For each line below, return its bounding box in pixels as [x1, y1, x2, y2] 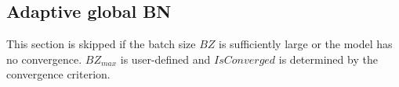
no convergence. [6, 50, 82, 67]
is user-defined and [120, 50, 211, 67]
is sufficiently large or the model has [219, 36, 393, 52]
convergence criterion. [6, 66, 111, 82]
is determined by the [278, 50, 378, 67]
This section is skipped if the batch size [6, 36, 196, 52]
